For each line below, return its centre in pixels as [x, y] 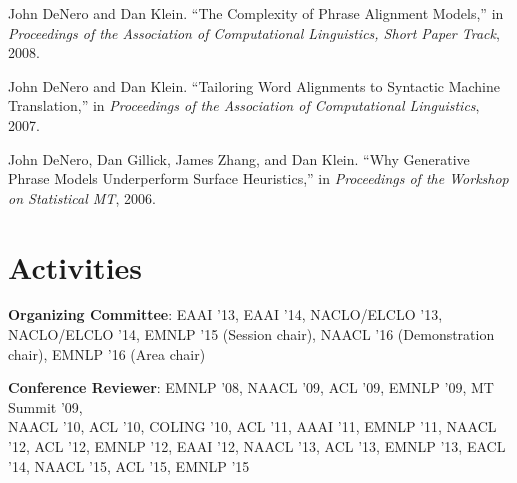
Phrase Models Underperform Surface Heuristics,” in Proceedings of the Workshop [258, 178]
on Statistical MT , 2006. [82, 197]
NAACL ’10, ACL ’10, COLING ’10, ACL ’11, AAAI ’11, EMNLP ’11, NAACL [252, 426]
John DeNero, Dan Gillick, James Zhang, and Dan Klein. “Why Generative [239, 158]
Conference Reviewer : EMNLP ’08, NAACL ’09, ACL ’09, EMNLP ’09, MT [251, 387]
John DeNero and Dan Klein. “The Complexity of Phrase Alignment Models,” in [256, 13]
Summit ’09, [45, 406]
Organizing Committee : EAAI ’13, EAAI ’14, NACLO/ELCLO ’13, [225, 314]
